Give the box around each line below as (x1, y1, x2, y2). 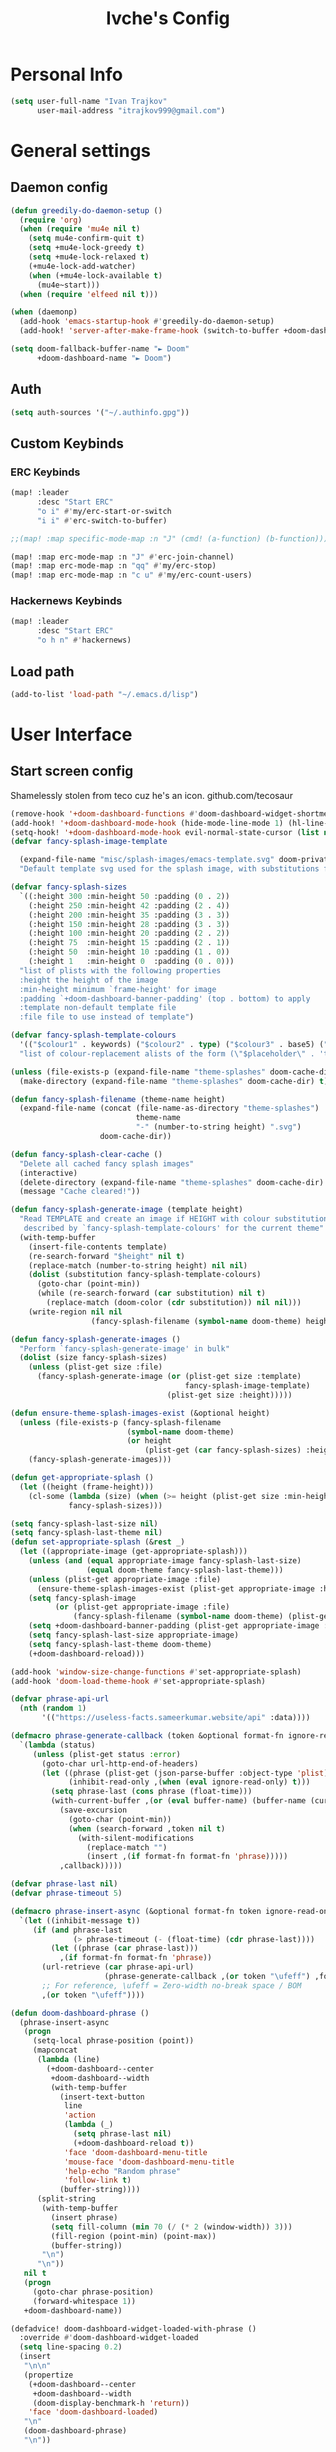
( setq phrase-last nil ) (73, 2129, 172, 2139)
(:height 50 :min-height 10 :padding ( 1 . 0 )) (28, 947, 230, 957)
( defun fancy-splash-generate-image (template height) (10, 1205, 244, 1215)
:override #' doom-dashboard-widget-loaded (19, 2333, 199, 2343)
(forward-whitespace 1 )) (32, 2296, 137, 2306)
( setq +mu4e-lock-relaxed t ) (28, 252, 150, 262)
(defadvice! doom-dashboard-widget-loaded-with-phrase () (10, 2323, 257, 2334)
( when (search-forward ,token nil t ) (68, 1823, 226, 1834)
